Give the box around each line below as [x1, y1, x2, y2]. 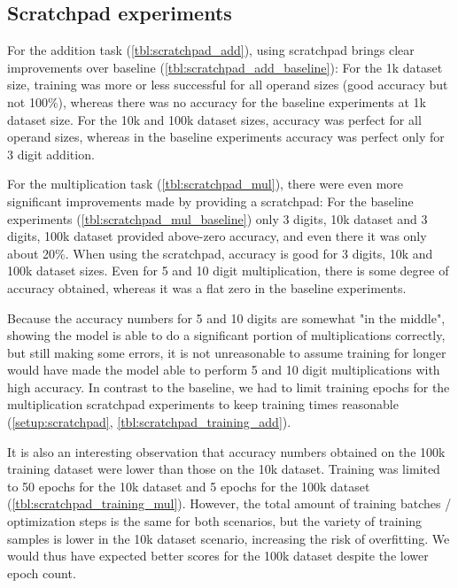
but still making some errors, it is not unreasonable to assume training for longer [7, 343, 446, 361]
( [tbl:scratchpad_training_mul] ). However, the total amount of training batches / [7, 494, 452, 513]
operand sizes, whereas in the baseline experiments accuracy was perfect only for [7, 128, 445, 146]
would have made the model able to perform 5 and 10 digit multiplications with [7, 360, 440, 379]
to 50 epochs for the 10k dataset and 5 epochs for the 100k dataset [7, 476, 370, 495]
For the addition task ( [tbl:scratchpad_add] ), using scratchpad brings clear [7, 41, 415, 59]
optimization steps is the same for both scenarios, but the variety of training [7, 512, 423, 530]
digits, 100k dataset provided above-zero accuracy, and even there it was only [7, 227, 427, 245]
